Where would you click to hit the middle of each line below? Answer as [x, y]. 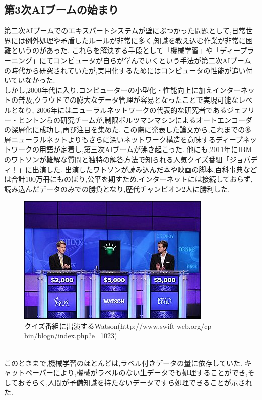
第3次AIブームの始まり [61, 9]
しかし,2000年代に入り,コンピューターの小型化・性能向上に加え [108, 90]
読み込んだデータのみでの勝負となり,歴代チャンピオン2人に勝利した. [117, 189]
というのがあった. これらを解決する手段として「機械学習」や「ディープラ [133, 50]
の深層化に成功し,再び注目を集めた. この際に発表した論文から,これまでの [125, 130]
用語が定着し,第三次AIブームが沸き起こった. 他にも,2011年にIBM [146, 149]
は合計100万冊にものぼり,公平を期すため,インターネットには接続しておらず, [128, 179]
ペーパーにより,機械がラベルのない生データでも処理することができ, [136, 372]
